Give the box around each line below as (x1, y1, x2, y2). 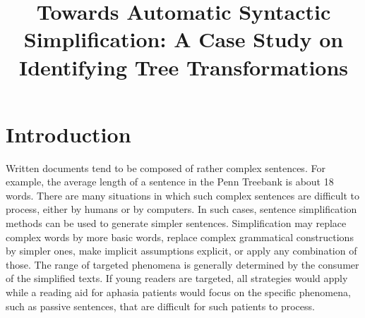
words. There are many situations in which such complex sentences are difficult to (6, 188, 360, 202)
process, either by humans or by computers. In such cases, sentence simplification (6, 202, 357, 216)
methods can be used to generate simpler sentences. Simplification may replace (6, 216, 347, 231)
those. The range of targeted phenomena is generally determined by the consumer (6, 257, 359, 271)
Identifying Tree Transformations (18, 52, 349, 81)
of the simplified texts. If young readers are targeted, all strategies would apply (6, 271, 348, 286)
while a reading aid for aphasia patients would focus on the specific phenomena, (6, 285, 351, 300)
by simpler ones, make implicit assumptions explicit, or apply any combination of (6, 243, 357, 258)
